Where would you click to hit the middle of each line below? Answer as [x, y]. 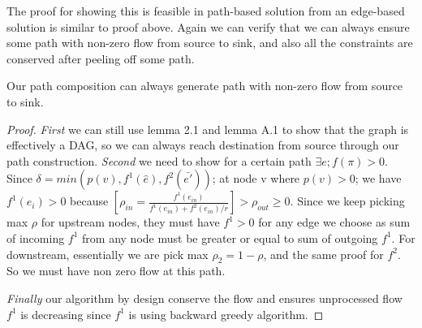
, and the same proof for [323, 254]
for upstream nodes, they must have [130, 222]
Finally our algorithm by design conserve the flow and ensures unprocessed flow [205, 298]
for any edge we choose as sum [334, 222]
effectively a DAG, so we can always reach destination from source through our [203, 145]
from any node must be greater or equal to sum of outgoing [230, 237]
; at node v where [256, 178]
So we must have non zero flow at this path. [116, 271]
